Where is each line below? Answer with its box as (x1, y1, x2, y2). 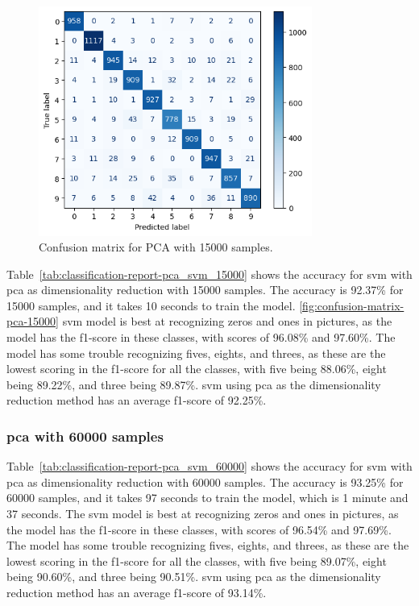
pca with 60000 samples (6, 425, 164, 446)
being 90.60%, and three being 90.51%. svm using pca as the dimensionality (6, 568, 381, 585)
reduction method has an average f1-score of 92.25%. (6, 392, 267, 409)
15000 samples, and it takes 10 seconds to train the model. (6, 297, 296, 313)
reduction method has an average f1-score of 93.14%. (6, 584, 267, 601)
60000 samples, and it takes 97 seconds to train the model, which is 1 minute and (6, 489, 409, 506)
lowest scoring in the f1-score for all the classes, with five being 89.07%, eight (6, 552, 387, 569)
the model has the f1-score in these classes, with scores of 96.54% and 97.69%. (6, 521, 392, 538)
